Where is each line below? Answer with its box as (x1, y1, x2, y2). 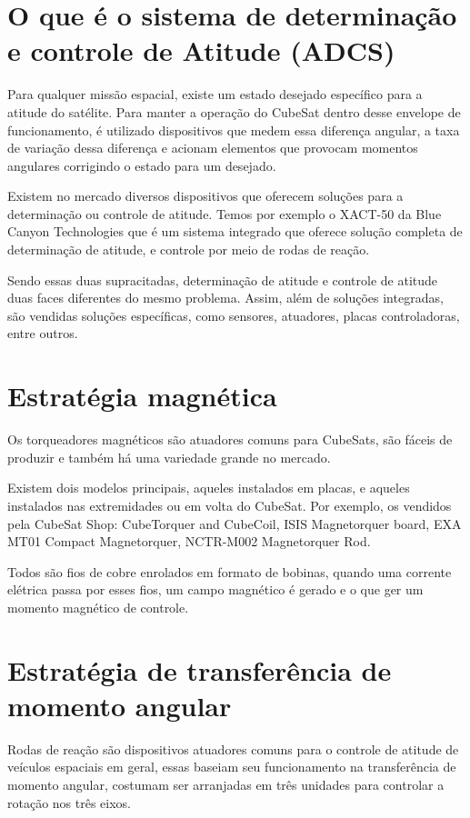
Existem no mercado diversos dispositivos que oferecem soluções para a (7, 186, 404, 205)
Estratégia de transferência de (7, 651, 392, 688)
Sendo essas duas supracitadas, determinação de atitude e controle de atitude (7, 270, 438, 289)
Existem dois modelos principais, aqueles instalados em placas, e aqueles (7, 478, 410, 497)
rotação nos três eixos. (7, 793, 132, 812)
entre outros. (7, 324, 78, 343)
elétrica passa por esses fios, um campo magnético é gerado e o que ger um (7, 580, 424, 599)
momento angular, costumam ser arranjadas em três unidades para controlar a (7, 775, 445, 793)
